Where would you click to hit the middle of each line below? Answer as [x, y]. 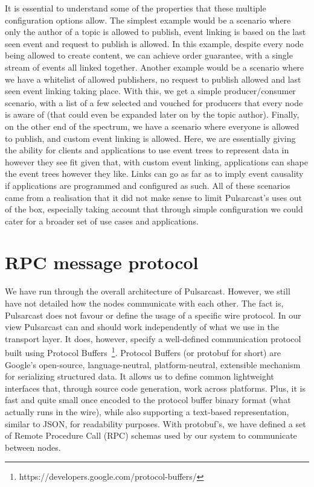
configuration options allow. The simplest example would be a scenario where [148, 20]
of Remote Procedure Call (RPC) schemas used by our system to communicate [151, 435]
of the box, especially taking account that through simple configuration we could [154, 209]
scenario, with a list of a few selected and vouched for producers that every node [154, 102]
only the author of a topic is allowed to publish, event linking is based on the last [155, 32]
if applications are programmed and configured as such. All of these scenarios [148, 185]
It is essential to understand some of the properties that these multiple [136, 8]
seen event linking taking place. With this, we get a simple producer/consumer [150, 91]
